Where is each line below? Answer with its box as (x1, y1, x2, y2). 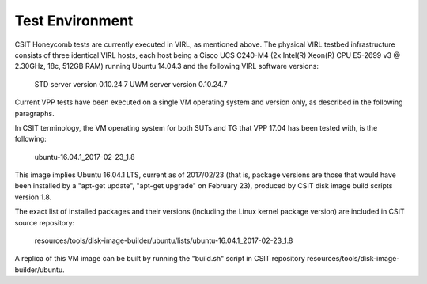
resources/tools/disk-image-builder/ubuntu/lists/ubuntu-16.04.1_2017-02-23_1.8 (34, 236, 293, 245)
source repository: (14, 218, 75, 227)
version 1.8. (14, 192, 52, 202)
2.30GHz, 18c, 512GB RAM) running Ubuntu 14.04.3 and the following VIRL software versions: (14, 62, 319, 71)
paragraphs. (14, 108, 55, 118)
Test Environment (14, 12, 134, 29)
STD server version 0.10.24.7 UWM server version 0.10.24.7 (34, 79, 228, 89)
